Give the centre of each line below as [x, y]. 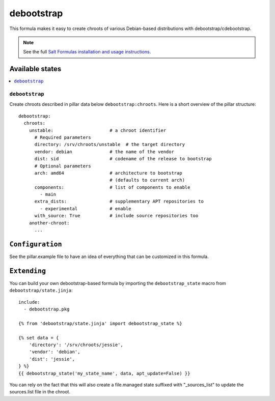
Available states [35, 69]
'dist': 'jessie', [52, 359]
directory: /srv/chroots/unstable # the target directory [110, 145]
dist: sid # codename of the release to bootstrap [123, 159]
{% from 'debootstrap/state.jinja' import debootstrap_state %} [101, 323]
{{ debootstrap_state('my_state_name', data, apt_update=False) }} [104, 373]
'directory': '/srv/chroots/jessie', [76, 345]
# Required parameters [63, 137]
